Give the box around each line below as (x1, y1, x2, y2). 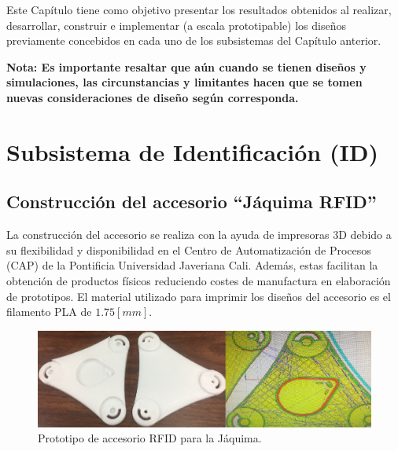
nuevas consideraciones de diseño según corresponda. (6, 89, 299, 105)
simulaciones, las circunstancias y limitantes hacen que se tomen (6, 74, 363, 90)
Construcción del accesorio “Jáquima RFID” (6, 189, 377, 214)
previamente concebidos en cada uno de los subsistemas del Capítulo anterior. (6, 32, 381, 49)
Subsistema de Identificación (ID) (6, 135, 378, 167)
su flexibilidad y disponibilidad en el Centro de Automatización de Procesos (6, 241, 371, 258)
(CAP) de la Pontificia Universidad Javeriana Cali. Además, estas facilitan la (6, 257, 378, 273)
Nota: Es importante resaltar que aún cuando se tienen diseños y (6, 58, 367, 75)
